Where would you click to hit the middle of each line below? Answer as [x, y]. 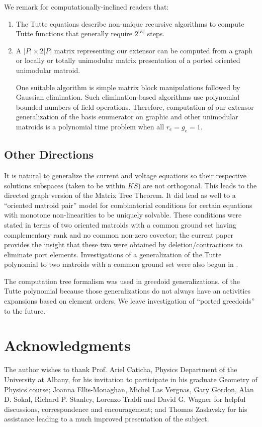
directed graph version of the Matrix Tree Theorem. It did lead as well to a [120, 195]
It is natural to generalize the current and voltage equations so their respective [125, 175]
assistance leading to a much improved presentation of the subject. [107, 419]
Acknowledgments [67, 345]
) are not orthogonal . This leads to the [197, 185]
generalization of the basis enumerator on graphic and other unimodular [127, 117]
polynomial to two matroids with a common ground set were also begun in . [121, 264]
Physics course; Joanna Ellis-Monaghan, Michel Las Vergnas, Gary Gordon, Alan [129, 389]
